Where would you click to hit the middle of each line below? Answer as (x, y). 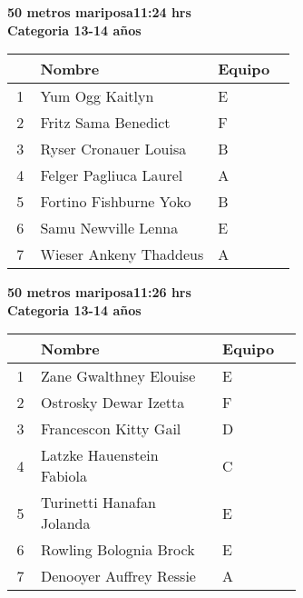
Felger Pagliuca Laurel (112, 175)
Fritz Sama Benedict (105, 123)
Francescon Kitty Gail (111, 429)
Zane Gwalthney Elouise (118, 376)
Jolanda (66, 523)
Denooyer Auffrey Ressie (118, 576)
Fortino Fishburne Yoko (116, 202)
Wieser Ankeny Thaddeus (122, 254)
